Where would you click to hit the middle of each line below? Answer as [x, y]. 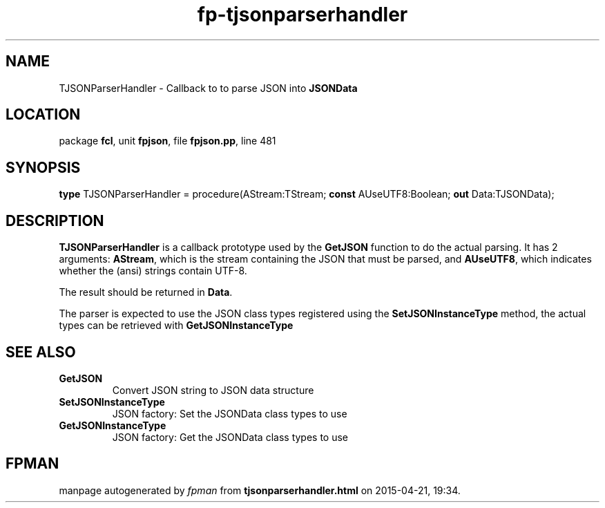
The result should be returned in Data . [146, 292]
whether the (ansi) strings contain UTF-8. [153, 271]
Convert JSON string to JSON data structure [213, 390]
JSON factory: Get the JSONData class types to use [230, 437]
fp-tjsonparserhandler [302, 15]
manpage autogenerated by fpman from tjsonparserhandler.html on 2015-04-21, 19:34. [260, 490]
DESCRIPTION [55, 220]
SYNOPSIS [43, 167]
